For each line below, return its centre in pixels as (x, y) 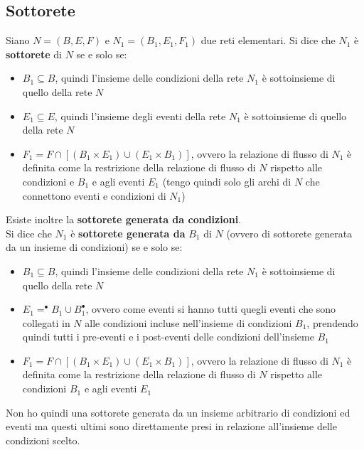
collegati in (46, 322)
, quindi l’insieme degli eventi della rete (140, 116)
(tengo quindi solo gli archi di (227, 181)
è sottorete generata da (128, 233)
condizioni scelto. (43, 440)
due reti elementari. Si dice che (268, 40)
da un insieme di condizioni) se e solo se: (94, 247)
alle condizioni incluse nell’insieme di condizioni (188, 322)
